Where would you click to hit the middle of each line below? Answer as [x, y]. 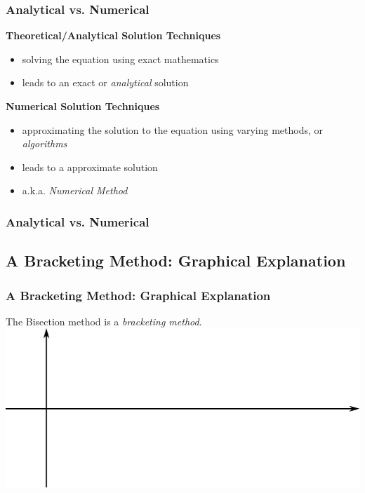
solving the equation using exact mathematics [120, 59]
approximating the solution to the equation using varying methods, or [172, 129]
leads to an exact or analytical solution [105, 82]
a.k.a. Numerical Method [75, 190]
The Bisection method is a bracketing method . [104, 321]
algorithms [45, 143]
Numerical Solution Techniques [83, 106]
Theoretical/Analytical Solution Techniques [113, 35]
